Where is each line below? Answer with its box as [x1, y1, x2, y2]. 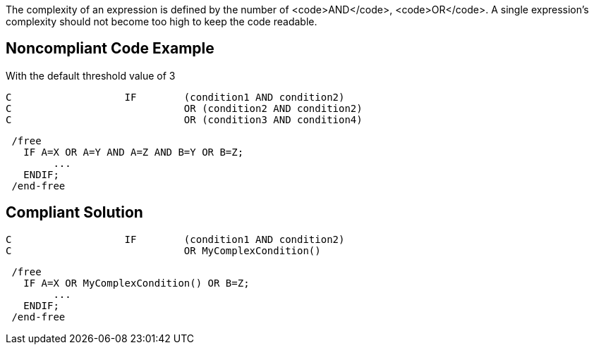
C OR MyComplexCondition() [6, 244, 321, 256]
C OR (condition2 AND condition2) [6, 102, 363, 114]
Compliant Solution [6, 204, 143, 222]
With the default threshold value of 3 [6, 69, 176, 82]
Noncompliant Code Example [6, 39, 214, 58]
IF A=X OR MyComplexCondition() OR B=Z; [23, 277, 250, 289]
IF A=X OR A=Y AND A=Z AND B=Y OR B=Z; [23, 146, 244, 158]
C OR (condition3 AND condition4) [6, 113, 363, 125]
